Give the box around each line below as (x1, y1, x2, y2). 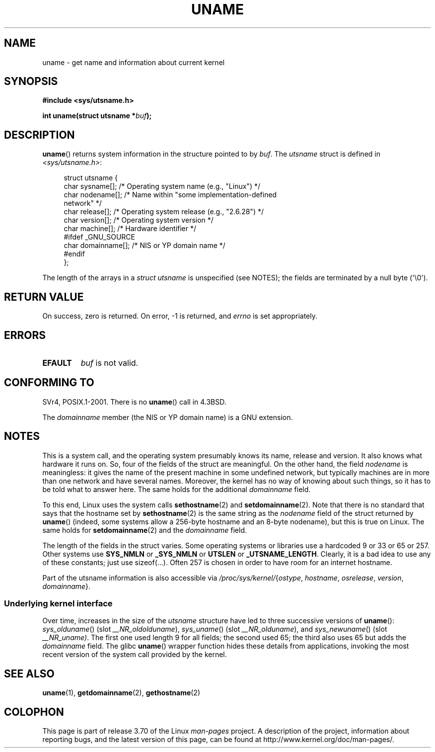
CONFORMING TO (4, 376, 94, 389)
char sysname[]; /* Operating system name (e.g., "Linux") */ (64, 182, 260, 191)
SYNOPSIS (4, 75, 58, 88)
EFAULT (42, 357, 72, 368)
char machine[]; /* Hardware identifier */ (64, 224, 197, 233)
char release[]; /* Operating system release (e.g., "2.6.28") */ (64, 207, 264, 216)
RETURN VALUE (4, 290, 84, 303)
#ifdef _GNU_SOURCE (64, 233, 135, 242)
